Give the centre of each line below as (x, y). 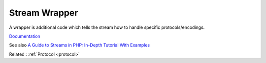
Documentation (25, 36)
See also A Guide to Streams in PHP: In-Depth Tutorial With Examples (80, 45)
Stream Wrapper (44, 13)
